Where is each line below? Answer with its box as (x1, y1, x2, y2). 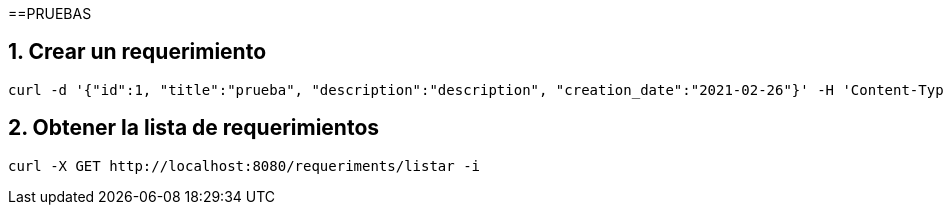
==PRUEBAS (8, 5, 92, 22)
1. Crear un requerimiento (8, 39, 267, 65)
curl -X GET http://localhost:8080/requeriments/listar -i (8, 157, 481, 174)
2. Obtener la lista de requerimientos (8, 115, 380, 141)
